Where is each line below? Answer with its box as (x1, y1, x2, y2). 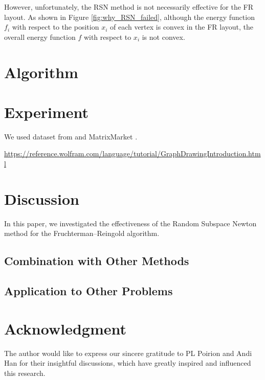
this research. (4, 367, 46, 378)
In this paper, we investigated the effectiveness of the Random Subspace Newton (4, 218, 257, 228)
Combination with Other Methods (4, 253, 189, 269)
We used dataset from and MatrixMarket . (4, 131, 138, 141)
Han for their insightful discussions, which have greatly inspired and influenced (4, 358, 251, 368)
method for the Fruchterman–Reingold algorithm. (4, 228, 160, 239)
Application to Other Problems (4, 283, 173, 299)
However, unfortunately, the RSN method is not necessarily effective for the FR (4, 2, 254, 12)
